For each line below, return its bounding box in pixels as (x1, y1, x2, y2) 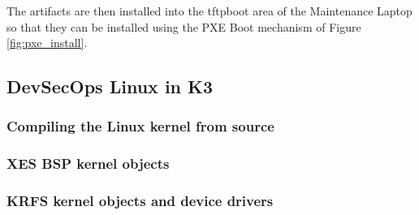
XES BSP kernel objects (6, 153, 170, 174)
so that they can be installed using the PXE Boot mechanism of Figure (6, 18, 361, 35)
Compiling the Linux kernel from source (6, 116, 274, 136)
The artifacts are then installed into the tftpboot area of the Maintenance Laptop (6, 2, 413, 19)
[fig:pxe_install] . (6, 34, 88, 51)
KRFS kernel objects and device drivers (6, 191, 274, 211)
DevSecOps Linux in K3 (6, 74, 214, 99)
